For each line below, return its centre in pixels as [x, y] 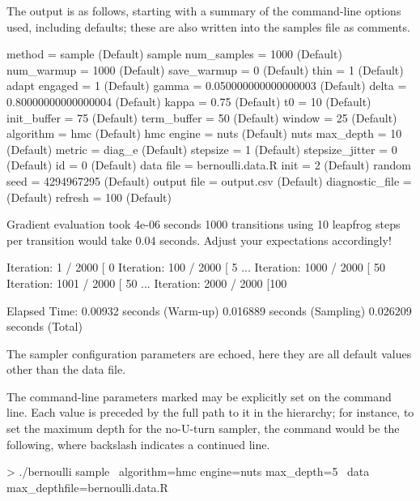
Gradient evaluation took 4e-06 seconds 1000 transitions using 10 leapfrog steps [204, 224]
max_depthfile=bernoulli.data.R [87, 487]
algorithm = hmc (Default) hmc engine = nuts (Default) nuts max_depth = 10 [204, 133]
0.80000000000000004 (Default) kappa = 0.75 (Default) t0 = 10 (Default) [189, 101]
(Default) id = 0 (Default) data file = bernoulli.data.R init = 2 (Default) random [209, 165]
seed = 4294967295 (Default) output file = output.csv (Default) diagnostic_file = [209, 180]
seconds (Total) [45, 326]
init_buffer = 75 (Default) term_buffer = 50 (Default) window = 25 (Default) [202, 117]
